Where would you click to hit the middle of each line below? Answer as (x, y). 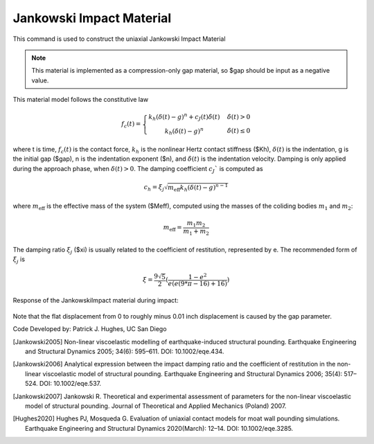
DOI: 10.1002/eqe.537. (70, 384)
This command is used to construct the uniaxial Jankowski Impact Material (119, 39)
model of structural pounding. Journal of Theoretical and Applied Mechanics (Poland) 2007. (156, 406)
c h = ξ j (154, 188)
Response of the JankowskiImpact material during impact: (96, 301)
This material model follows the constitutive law (81, 100)
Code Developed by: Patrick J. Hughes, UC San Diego (90, 329)
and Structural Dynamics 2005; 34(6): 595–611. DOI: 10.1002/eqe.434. (125, 352)
